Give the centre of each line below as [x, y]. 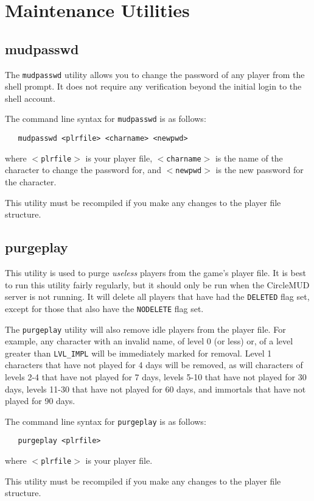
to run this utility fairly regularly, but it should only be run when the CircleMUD [157, 284]
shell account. [30, 98]
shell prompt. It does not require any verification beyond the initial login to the [153, 86]
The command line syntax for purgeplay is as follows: [106, 421]
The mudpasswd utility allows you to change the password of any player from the [155, 74]
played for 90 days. [40, 401]
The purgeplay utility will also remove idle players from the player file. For [145, 329]
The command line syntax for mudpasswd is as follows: [106, 119]
